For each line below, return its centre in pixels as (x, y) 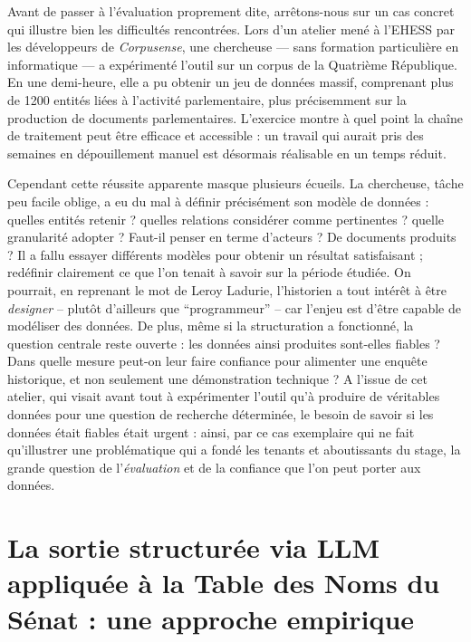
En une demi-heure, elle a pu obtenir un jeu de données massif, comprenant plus (231, 82)
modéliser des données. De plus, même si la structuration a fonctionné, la (211, 326)
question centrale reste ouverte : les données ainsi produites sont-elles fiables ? (224, 343)
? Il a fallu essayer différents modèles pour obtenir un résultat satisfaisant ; (215, 254)
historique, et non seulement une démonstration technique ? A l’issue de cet (217, 378)
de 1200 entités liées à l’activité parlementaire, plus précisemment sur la (207, 99)
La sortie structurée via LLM (194, 547)
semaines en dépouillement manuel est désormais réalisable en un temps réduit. (227, 153)
